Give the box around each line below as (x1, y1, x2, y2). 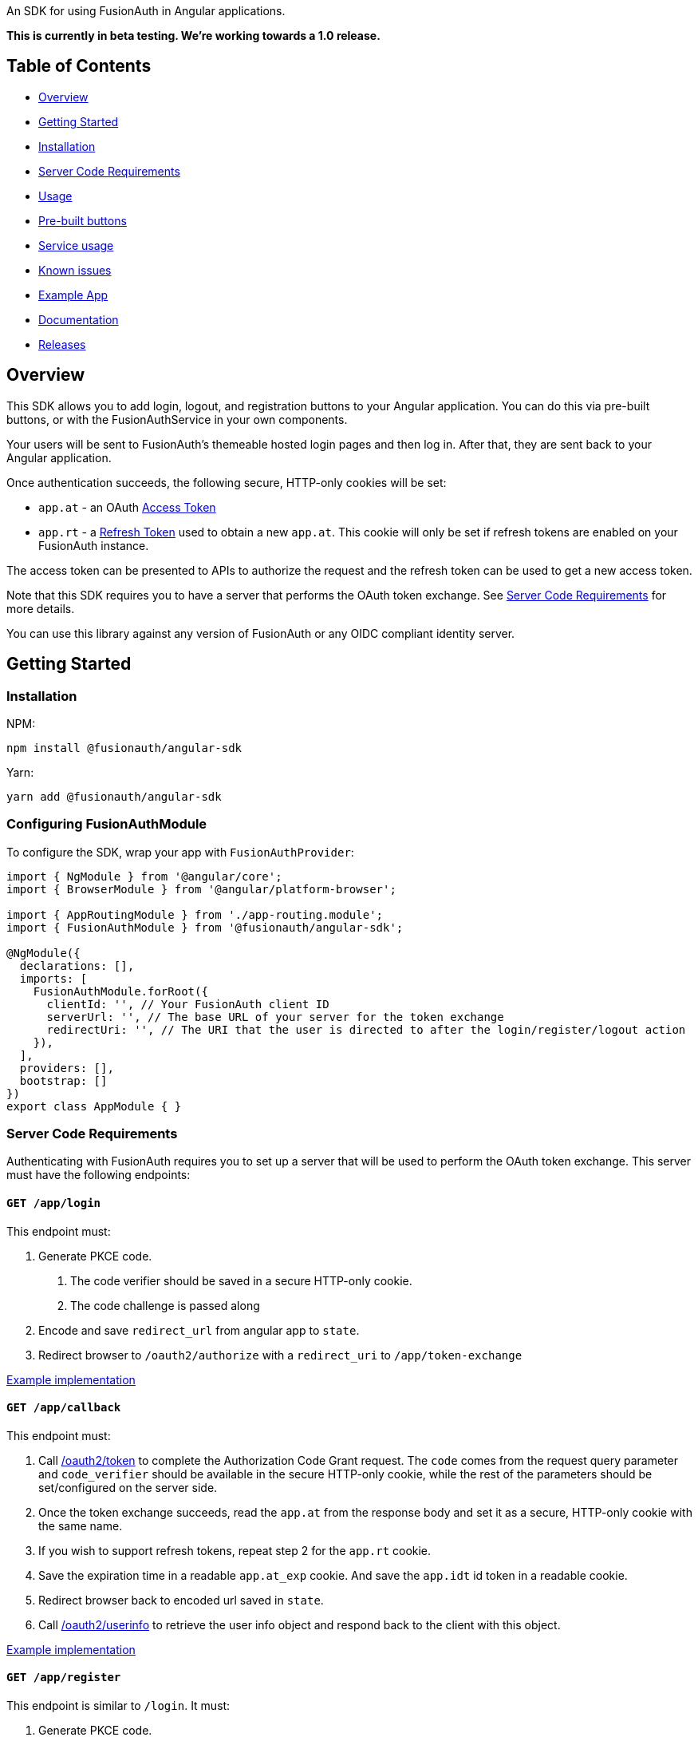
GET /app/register (6, 1671, 121, 1684)
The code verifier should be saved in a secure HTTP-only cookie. (70, 1273, 412, 1288)
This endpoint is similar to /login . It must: (6, 1699, 231, 1713)
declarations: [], (19, 959, 135, 972)
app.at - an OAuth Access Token (38, 500, 216, 514)
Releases (38, 337, 86, 351)
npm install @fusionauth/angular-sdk (6, 741, 243, 754)
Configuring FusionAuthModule (6, 816, 207, 833)
